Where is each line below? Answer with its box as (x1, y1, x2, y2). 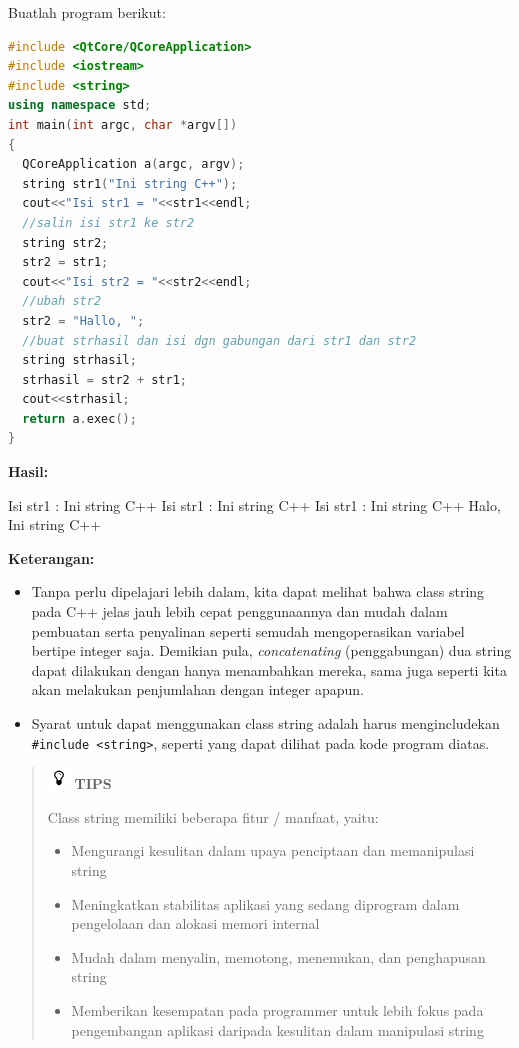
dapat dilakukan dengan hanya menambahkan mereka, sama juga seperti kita (31, 659, 507, 680)
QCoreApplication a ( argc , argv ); (22, 157, 245, 172)
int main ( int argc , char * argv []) (8, 117, 238, 132)
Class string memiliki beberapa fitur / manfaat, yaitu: (47, 806, 379, 827)
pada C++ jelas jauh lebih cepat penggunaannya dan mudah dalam (31, 601, 448, 622)
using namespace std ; (8, 98, 152, 113)
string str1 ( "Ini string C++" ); (22, 176, 238, 191)
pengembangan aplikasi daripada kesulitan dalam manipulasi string (71, 1019, 484, 1040)
